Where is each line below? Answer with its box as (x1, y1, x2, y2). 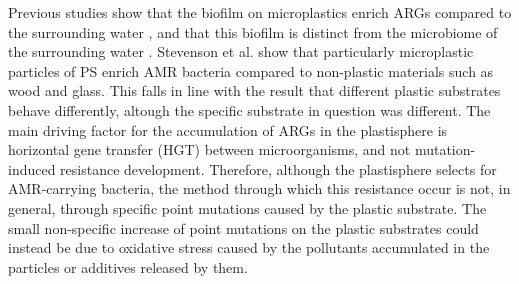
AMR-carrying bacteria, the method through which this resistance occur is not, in (8, 178, 511, 199)
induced (8, 158, 56, 179)
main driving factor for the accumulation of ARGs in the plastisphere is (8, 119, 448, 140)
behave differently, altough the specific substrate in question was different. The (8, 99, 491, 120)
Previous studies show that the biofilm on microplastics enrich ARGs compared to (8, 2, 512, 22)
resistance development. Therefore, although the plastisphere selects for (60, 158, 497, 179)
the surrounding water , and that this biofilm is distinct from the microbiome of (8, 21, 498, 42)
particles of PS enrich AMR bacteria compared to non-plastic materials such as (8, 60, 494, 81)
